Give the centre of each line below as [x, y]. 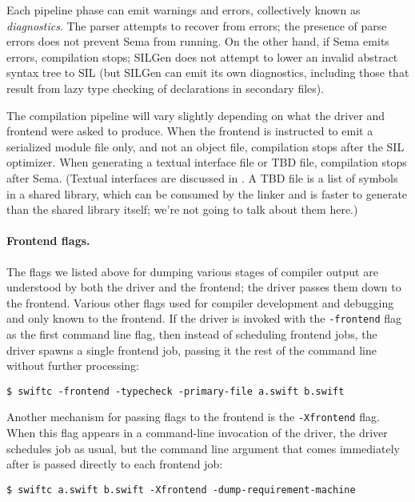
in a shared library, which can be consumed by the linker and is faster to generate [207, 193]
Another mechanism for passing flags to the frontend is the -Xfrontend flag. [193, 417]
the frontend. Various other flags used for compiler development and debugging [200, 302]
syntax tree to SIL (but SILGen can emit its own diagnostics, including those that [208, 72]
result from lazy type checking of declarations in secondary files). [166, 88]
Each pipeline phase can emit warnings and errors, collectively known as [184, 10]
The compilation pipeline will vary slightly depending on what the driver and [196, 115]
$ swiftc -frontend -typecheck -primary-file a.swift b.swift [176, 391]
